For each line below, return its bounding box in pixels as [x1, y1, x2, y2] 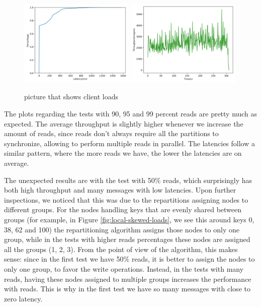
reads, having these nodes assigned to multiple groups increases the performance [4, 273, 251, 284]
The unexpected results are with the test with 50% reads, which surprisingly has [4, 174, 252, 185]
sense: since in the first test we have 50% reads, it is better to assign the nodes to [4, 254, 255, 264]
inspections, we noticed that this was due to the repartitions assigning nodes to [4, 194, 248, 205]
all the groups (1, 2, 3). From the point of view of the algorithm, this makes [4, 243, 238, 254]
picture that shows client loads [24, 91, 118, 102]
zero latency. [4, 293, 43, 303]
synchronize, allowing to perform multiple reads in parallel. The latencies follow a [4, 138, 255, 148]
